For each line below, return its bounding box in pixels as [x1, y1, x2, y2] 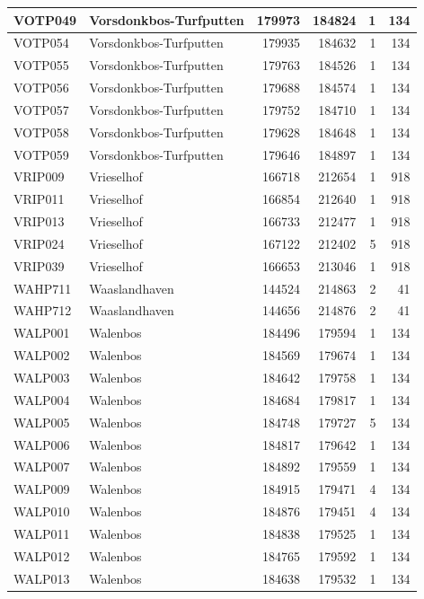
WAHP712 [13, 301, 72, 320]
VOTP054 [13, 33, 69, 52]
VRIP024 [13, 233, 65, 252]
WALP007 [13, 457, 70, 476]
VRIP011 [13, 189, 65, 208]
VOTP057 [13, 100, 69, 119]
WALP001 [13, 323, 70, 342]
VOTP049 [13, 10, 77, 29]
